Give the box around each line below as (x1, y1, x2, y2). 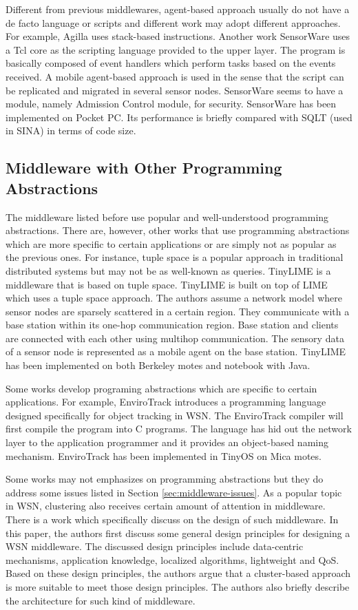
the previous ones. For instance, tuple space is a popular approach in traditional (6, 250, 344, 264)
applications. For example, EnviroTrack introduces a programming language (6, 395, 326, 409)
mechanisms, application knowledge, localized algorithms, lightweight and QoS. (6, 552, 339, 567)
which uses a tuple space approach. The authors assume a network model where (6, 291, 343, 305)
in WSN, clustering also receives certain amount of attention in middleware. (6, 498, 326, 513)
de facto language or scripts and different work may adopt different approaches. (6, 15, 341, 30)
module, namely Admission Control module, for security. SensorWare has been (6, 96, 337, 111)
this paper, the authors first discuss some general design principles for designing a (6, 525, 350, 540)
